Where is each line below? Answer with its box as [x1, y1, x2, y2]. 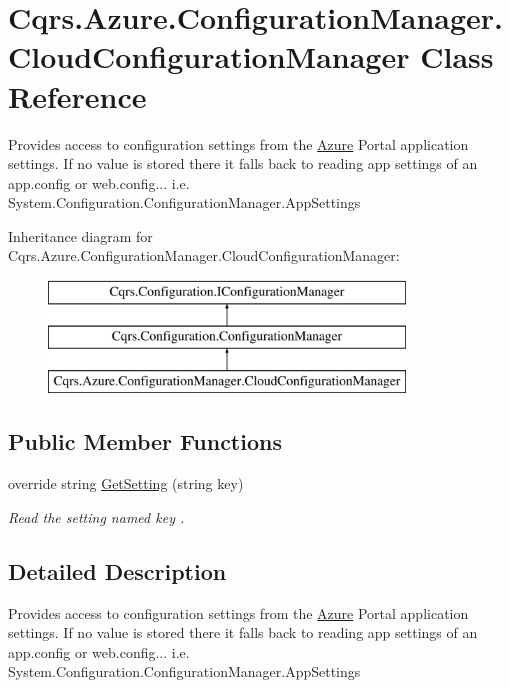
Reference [8, 75, 147, 116]
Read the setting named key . [8, 506, 185, 527]
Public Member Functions [8, 426, 282, 457]
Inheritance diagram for [8, 225, 153, 246]
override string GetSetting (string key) [8, 473, 244, 494]
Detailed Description [8, 555, 227, 586]
